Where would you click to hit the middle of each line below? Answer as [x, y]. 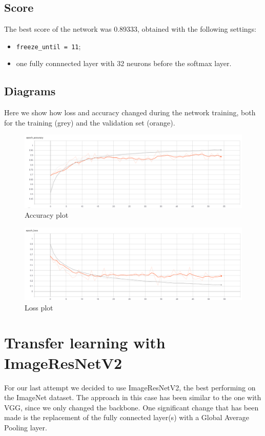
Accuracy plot [47, 215]
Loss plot [39, 307]
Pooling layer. [26, 427]
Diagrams [30, 91]
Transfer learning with [85, 342]
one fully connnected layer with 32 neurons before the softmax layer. [124, 63]
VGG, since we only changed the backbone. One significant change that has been [131, 407]
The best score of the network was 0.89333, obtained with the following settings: [130, 29]
